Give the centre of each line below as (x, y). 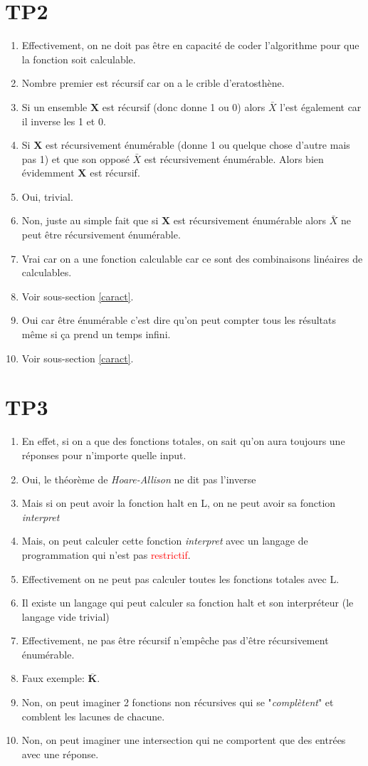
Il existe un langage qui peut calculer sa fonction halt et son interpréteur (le (188, 603)
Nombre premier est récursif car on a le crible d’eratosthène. (153, 83)
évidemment (48, 173)
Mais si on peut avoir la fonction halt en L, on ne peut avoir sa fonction (179, 503)
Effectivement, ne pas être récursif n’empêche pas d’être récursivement (175, 640)
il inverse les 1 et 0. (64, 121)
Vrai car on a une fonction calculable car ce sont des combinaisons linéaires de (192, 258)
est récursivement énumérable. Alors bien (234, 158)
